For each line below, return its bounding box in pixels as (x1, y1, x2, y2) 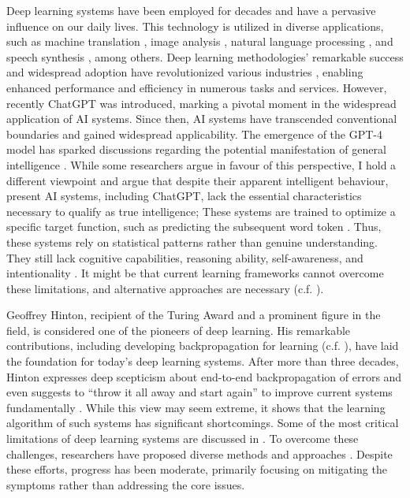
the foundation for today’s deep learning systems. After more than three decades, (6, 353, 399, 370)
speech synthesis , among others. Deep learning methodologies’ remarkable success (6, 48, 404, 65)
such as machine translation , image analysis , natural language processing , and (6, 33, 393, 50)
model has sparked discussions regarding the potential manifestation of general (6, 141, 386, 158)
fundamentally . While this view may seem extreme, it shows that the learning (6, 399, 386, 415)
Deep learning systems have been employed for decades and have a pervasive (6, 2, 376, 18)
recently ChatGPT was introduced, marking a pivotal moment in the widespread (6, 95, 397, 111)
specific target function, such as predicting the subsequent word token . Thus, (6, 218, 382, 235)
